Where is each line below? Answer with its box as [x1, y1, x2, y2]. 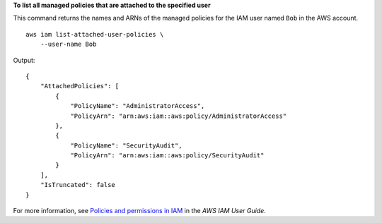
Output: [13, 56, 35, 64]
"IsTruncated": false [40, 181, 116, 189]
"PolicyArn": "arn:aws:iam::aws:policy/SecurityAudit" [70, 152, 265, 159]
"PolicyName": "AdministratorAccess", [70, 102, 205, 110]
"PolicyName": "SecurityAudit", [70, 141, 183, 150]
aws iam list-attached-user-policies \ [25, 30, 164, 38]
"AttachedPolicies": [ [40, 82, 120, 90]
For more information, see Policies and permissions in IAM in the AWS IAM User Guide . [13, 207, 267, 215]
